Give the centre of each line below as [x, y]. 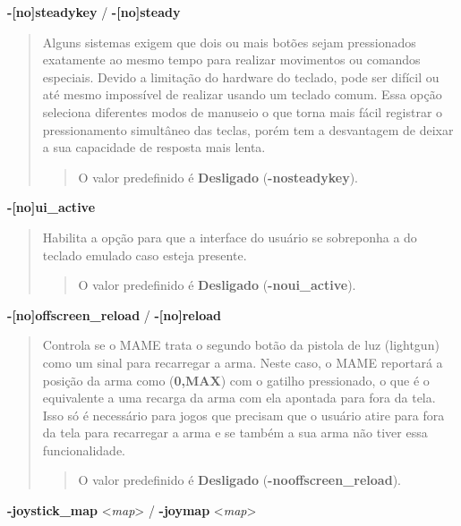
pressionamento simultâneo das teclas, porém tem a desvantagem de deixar [248, 129]
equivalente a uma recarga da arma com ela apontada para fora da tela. [239, 398]
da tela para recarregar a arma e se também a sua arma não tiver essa [235, 433]
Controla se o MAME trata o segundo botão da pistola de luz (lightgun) [241, 345]
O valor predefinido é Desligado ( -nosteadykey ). [218, 177]
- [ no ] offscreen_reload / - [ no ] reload [115, 314]
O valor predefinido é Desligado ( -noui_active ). [217, 285]
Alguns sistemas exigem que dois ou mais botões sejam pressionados [229, 42]
